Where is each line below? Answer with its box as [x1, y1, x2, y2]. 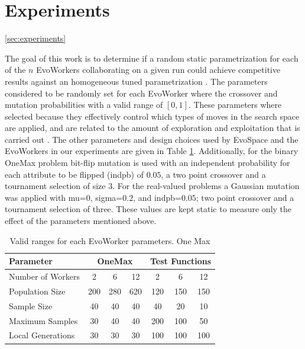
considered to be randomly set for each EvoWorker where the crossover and [5, 87, 278, 99]
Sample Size [9, 299, 53, 312]
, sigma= [90, 191, 123, 203]
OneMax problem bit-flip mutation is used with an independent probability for [5, 156, 290, 169]
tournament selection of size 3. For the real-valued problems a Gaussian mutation [5, 180, 300, 192]
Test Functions [150, 255, 212, 267]
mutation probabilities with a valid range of [5, 98, 163, 111]
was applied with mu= [5, 191, 86, 203]
